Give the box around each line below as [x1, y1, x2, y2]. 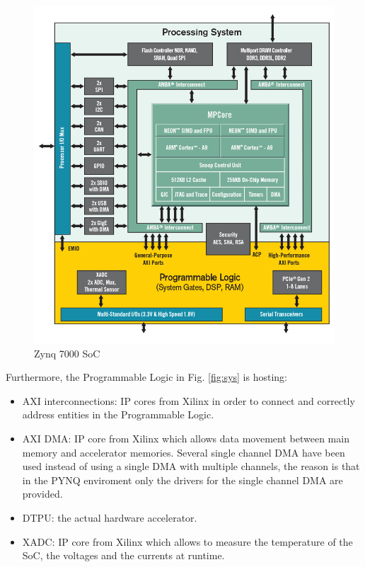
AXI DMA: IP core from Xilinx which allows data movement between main [22, 430, 349, 445]
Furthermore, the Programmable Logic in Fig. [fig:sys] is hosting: [6, 370, 287, 384]
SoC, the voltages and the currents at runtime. [22, 548, 225, 563]
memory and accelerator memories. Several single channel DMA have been [22, 445, 345, 459]
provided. [22, 486, 63, 501]
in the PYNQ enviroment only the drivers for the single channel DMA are [22, 472, 343, 487]
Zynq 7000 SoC [34, 345, 100, 360]
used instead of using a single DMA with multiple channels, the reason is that [22, 459, 360, 474]
